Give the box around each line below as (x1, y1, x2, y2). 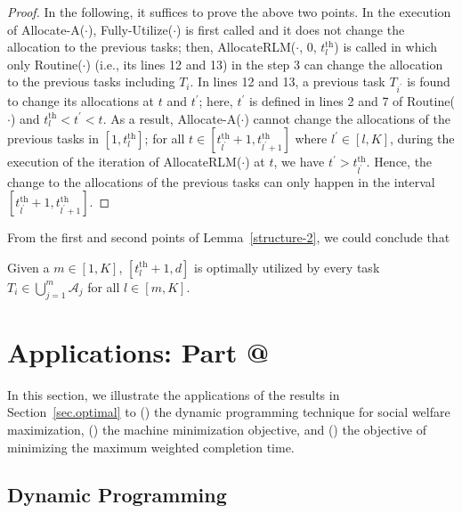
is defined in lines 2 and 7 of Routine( (248, 92, 455, 110)
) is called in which (334, 37, 437, 56)
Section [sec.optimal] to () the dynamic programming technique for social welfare (7, 403, 450, 421)
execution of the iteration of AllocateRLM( (7, 152, 242, 171)
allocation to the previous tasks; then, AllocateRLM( (7, 37, 296, 56)
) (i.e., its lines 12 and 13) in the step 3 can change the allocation (85, 54, 443, 73)
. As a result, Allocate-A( (102, 109, 241, 127)
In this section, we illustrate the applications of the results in (7, 385, 340, 403)
